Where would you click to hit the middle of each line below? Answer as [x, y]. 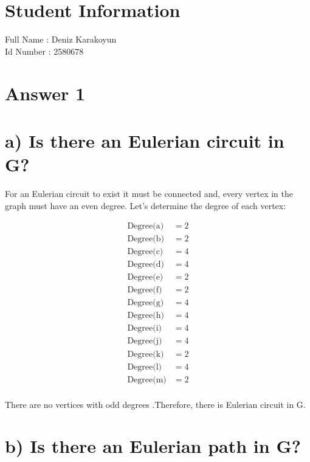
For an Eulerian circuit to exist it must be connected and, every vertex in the [149, 193]
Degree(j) [145, 341]
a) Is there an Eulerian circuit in [145, 140]
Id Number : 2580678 [44, 51]
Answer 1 [45, 93]
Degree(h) [146, 316]
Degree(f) [145, 290]
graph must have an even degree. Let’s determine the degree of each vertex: [146, 205]
